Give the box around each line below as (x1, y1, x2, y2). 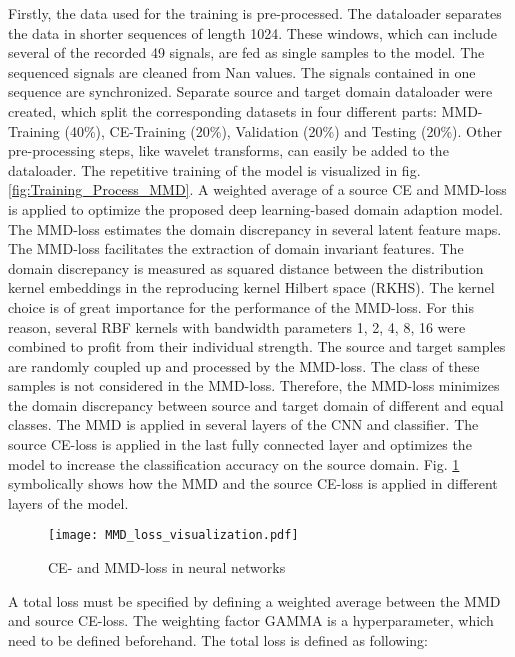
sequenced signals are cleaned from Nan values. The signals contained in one (8, 61, 476, 82)
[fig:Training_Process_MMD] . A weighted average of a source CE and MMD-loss (8, 179, 507, 200)
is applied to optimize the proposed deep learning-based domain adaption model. (8, 198, 504, 219)
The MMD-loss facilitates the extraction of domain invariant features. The (8, 238, 464, 259)
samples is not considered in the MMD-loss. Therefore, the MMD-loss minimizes (8, 375, 500, 396)
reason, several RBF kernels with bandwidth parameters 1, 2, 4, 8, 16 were (8, 316, 466, 337)
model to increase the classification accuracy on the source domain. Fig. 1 (8, 453, 460, 474)
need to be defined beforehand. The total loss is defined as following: (8, 629, 428, 650)
